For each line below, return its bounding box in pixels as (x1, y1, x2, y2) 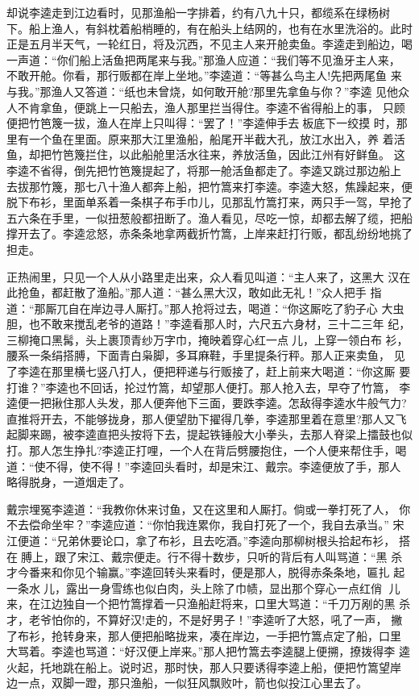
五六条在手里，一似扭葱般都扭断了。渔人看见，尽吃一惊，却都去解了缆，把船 (6, 209, 413, 226)
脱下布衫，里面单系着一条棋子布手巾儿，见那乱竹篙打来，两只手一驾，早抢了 (6, 194, 413, 210)
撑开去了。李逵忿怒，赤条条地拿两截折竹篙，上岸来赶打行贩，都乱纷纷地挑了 (6, 225, 413, 242)
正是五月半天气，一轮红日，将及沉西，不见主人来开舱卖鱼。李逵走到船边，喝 (6, 35, 413, 52)
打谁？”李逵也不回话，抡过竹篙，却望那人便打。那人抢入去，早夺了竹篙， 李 (6, 378, 411, 395)
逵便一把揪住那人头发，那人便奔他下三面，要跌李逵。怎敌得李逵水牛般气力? (6, 394, 407, 411)
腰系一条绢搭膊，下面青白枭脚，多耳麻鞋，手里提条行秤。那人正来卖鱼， (6, 347, 390, 364)
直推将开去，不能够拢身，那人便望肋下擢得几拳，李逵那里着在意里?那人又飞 (6, 410, 407, 427)
